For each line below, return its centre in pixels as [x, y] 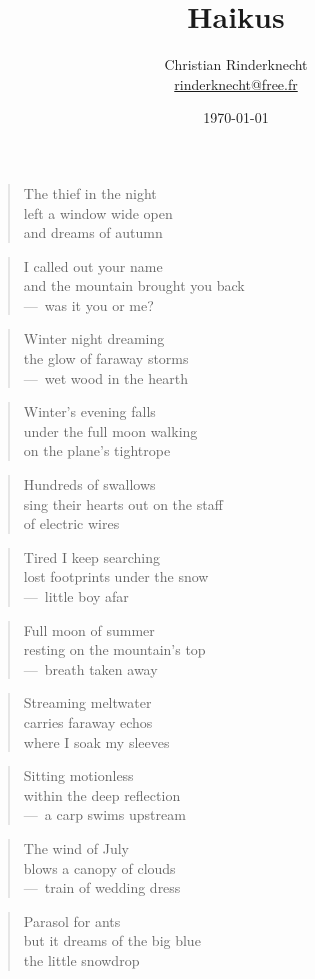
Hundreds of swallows [89, 484]
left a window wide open [98, 212]
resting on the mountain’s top [114, 649]
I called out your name [93, 265]
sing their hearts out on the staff [123, 503]
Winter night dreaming [94, 338]
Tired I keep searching [92, 556]
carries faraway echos [88, 721]
